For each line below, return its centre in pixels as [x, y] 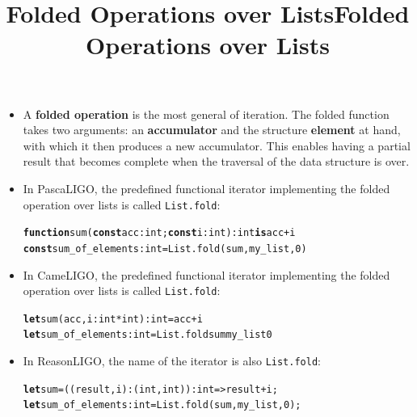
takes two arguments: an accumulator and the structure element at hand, [212, 130]
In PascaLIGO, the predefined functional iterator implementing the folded [206, 188]
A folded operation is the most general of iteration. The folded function [206, 114]
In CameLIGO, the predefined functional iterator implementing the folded [206, 274]
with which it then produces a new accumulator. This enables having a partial [217, 145]
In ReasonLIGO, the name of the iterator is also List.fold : [172, 361]
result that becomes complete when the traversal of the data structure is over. [216, 161]
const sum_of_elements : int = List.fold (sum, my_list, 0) [165, 249]
